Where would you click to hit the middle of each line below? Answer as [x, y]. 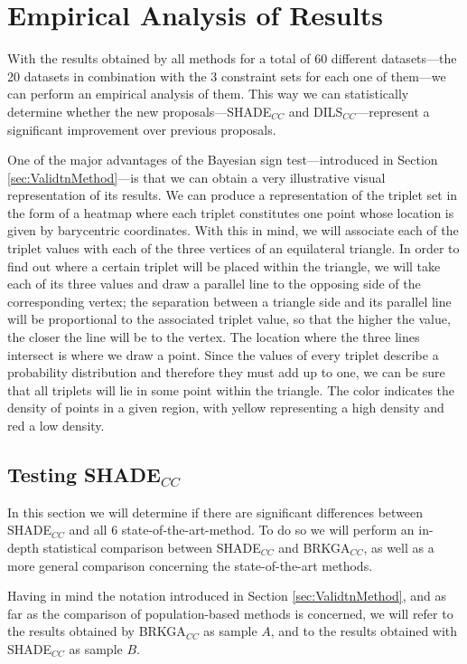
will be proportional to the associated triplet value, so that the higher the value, [229, 319]
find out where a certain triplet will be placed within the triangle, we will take [224, 266]
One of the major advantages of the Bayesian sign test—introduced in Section [223, 160]
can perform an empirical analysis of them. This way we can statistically [208, 94]
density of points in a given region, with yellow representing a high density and [226, 408]
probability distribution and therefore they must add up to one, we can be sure [226, 372]
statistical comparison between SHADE [152, 547]
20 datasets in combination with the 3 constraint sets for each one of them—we [227, 76]
